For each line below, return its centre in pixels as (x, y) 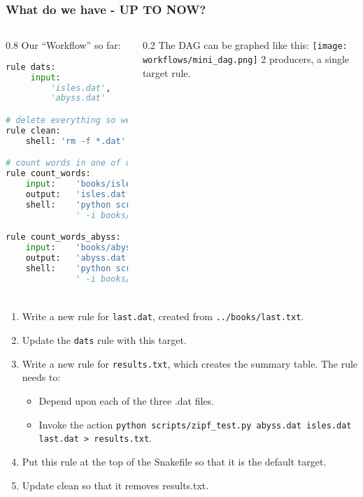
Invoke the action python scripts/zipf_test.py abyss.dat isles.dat (195, 424)
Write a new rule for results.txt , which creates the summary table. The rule (190, 363)
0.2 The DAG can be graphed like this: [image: (245, 45)
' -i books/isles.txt (126, 215)
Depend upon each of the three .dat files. (126, 401)
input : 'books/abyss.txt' (93, 248)
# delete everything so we (68, 120)
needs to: (41, 377)
